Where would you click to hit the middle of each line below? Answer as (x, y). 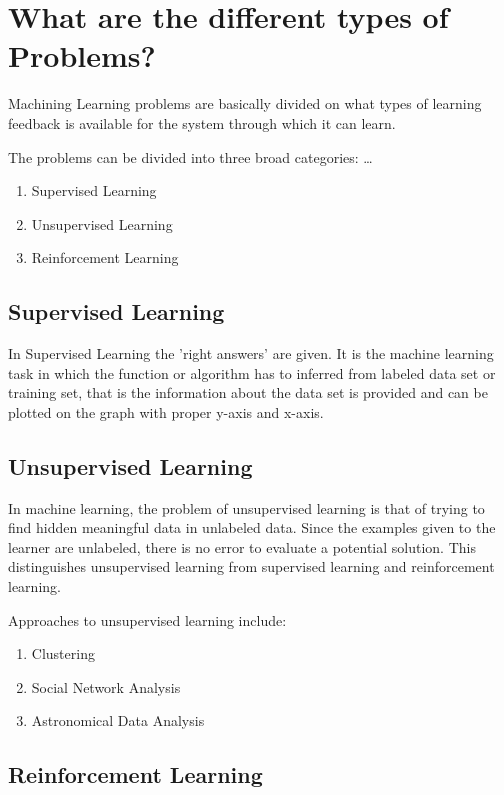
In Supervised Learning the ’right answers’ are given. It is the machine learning (251, 353)
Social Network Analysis (106, 686)
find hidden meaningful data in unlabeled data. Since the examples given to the (252, 527)
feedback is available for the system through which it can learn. (202, 122)
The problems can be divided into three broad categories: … (190, 156)
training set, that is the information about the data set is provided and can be (248, 392)
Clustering (63, 653)
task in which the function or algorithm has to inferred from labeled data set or (252, 372)
